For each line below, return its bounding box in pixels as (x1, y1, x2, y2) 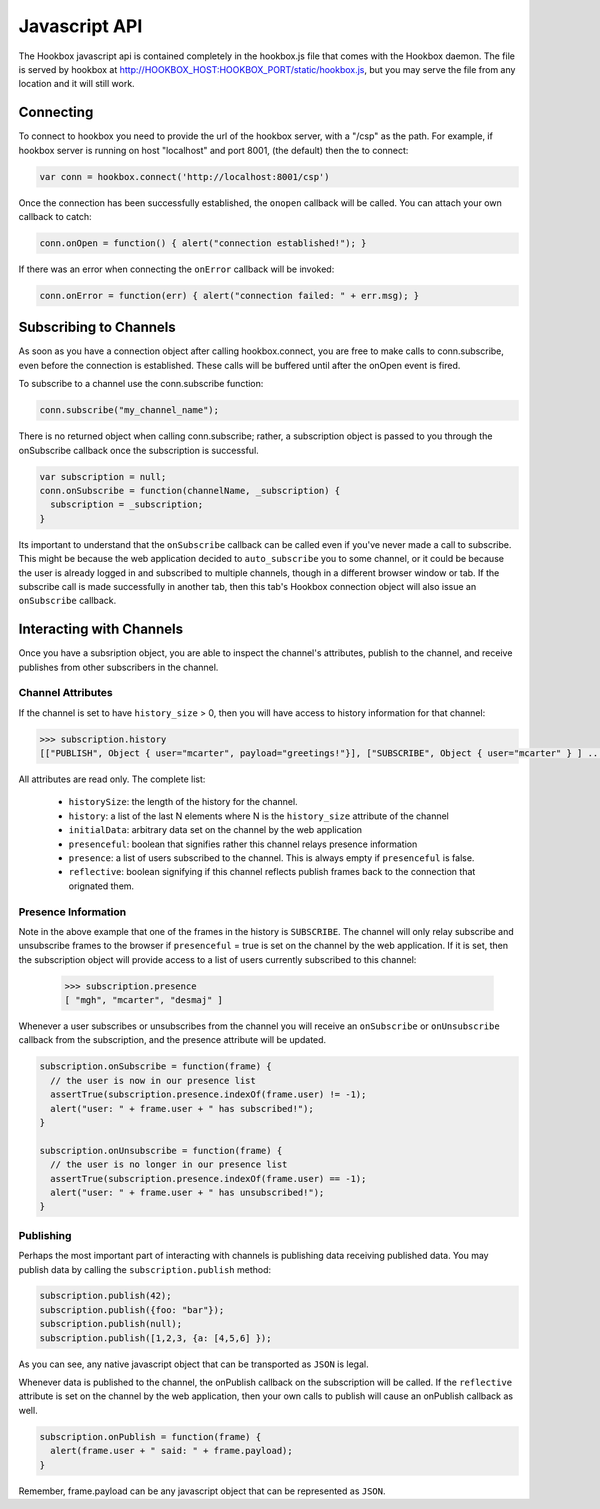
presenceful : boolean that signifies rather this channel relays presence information (68, 838, 418, 850)
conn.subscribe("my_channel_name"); (39, 405, 220, 416)
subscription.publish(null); (39, 1318, 183, 1330)
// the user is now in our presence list (50, 1075, 257, 1086)
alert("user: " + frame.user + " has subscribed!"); (50, 1103, 314, 1114)
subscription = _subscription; (50, 499, 204, 510)
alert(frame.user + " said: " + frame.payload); (50, 1445, 294, 1457)
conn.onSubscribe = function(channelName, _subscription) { (39, 485, 341, 496)
